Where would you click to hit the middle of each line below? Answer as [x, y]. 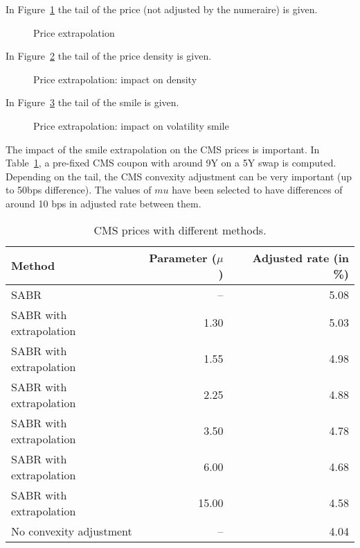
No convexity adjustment [72, 531]
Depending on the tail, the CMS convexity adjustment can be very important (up [179, 176]
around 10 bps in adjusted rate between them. [103, 203]
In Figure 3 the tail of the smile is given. [92, 102]
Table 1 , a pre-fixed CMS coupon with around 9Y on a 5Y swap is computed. [171, 163]
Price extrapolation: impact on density [115, 79]
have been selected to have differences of [257, 190]
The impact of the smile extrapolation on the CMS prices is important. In [163, 149]
